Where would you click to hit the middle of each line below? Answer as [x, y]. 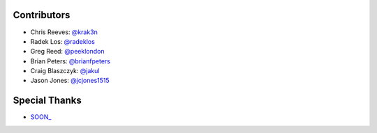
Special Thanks [47, 101]
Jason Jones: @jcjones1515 [70, 81]
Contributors [42, 15]
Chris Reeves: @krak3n [64, 32]
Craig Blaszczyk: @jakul [65, 71]
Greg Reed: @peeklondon [67, 52]
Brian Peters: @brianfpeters [71, 61]
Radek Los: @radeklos [63, 41]
